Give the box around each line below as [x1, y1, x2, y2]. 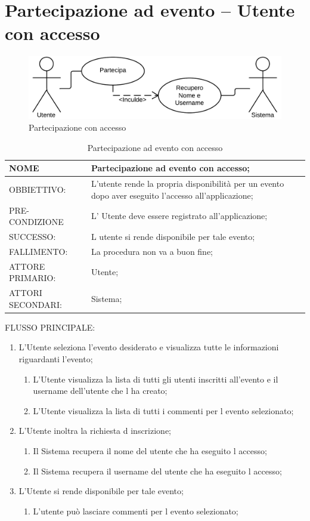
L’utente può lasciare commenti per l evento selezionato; [33, 504, 238, 517]
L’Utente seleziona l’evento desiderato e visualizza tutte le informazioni [18, 341, 279, 353]
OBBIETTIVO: [9, 183, 66, 195]
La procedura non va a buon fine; [91, 245, 213, 257]
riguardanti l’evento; [18, 352, 93, 365]
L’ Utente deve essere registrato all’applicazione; [91, 209, 268, 222]
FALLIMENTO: [9, 245, 68, 257]
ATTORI [9, 286, 42, 299]
